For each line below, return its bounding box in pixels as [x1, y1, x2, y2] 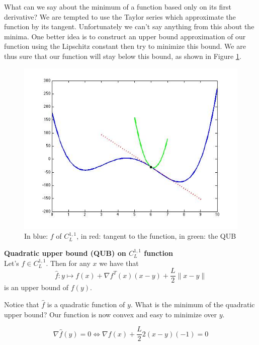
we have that [99, 257, 139, 268]
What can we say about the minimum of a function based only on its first [4, 2, 231, 12]
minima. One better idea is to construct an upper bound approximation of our [4, 31, 246, 41]
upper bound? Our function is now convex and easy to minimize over [4, 309, 217, 319]
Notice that [4, 299, 39, 309]
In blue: [24, 231, 48, 241]
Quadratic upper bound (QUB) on [4, 248, 126, 258]
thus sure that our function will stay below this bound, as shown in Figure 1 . [4, 50, 241, 61]
